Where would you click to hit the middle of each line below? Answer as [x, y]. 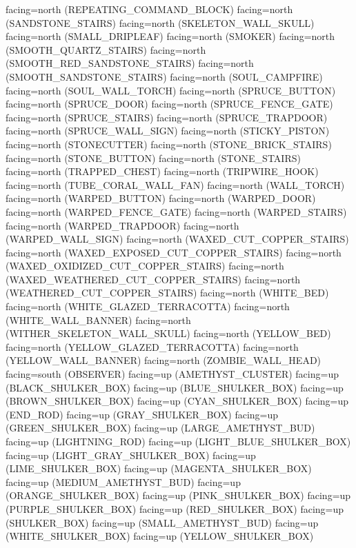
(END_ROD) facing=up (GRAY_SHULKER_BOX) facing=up [142, 414]
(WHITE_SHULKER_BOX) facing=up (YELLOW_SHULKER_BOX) [160, 536]
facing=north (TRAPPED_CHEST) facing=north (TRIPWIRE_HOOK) [162, 171]
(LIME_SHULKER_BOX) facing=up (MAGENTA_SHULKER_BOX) [159, 468]
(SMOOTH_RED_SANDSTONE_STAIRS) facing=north [130, 63]
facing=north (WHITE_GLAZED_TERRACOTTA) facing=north [148, 306]
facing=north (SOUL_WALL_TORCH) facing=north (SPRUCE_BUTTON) [171, 90]
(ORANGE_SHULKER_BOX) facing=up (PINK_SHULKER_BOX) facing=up [178, 495]
